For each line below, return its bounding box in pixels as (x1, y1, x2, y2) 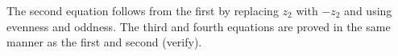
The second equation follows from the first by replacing (6, 2, 279, 18)
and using (344, 2, 392, 18)
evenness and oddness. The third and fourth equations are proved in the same (6, 18, 391, 34)
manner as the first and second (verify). (6, 34, 202, 50)
